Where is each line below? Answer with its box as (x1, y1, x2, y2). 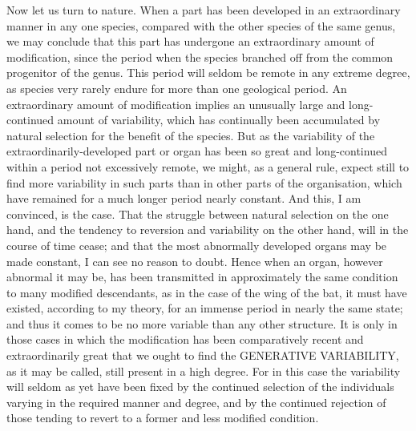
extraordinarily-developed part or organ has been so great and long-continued (6, 143, 387, 159)
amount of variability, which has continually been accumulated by (57, 111, 381, 128)
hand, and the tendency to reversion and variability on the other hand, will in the (6, 221, 409, 238)
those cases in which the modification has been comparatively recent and (6, 331, 364, 348)
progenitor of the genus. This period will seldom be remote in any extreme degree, (6, 64, 410, 81)
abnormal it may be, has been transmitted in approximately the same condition (6, 268, 398, 285)
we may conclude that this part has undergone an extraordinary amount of (6, 33, 374, 50)
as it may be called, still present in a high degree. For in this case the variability (6, 362, 401, 379)
